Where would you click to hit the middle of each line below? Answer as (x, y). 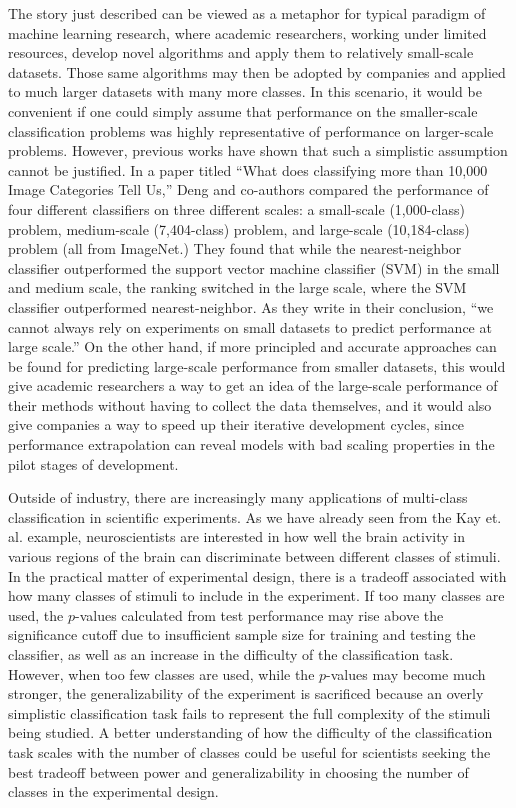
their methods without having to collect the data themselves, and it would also (250, 404)
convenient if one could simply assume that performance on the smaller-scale (243, 110)
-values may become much (406, 673)
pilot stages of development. (93, 463)
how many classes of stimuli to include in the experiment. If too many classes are (256, 595)
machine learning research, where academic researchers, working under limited (247, 32)
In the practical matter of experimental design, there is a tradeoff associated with (257, 575)
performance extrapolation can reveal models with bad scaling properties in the (251, 444)
